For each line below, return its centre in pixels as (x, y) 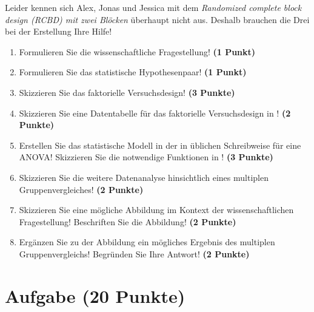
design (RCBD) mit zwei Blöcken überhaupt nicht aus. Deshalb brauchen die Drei (157, 19)
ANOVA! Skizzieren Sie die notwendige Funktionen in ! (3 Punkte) (146, 157)
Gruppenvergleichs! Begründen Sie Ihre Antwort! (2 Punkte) (134, 253)
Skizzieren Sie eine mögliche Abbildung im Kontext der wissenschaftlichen (156, 210)
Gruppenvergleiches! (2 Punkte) (81, 189)
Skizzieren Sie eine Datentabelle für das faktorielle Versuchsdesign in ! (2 (155, 113)
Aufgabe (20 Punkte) (95, 295)
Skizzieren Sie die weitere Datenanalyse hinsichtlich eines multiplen (144, 177)
